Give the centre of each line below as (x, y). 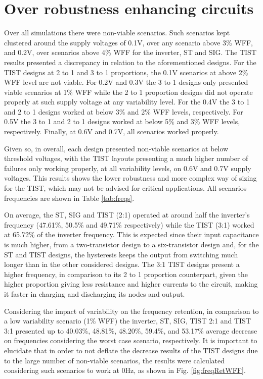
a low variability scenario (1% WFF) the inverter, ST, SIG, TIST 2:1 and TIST (127, 321)
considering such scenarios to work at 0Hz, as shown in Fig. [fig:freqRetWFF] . (125, 370)
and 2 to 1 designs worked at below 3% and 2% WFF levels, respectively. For (124, 111)
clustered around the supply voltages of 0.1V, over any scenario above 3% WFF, (129, 42)
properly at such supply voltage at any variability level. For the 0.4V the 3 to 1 (127, 102)
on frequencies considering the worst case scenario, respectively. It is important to (131, 340)
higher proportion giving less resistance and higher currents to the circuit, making (131, 284)
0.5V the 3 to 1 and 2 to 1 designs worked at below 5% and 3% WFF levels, (122, 121)
